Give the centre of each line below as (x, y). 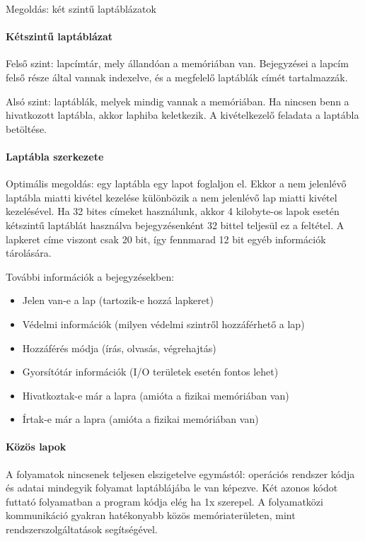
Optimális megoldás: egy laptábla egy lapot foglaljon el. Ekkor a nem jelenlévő (176, 184)
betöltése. (27, 128)
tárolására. (29, 253)
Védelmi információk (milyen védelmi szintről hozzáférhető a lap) (163, 324)
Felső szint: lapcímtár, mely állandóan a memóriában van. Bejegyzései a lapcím (177, 63)
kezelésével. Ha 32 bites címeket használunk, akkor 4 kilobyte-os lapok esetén (173, 211)
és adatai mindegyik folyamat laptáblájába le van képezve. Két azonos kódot (172, 488)
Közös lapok (36, 447)
